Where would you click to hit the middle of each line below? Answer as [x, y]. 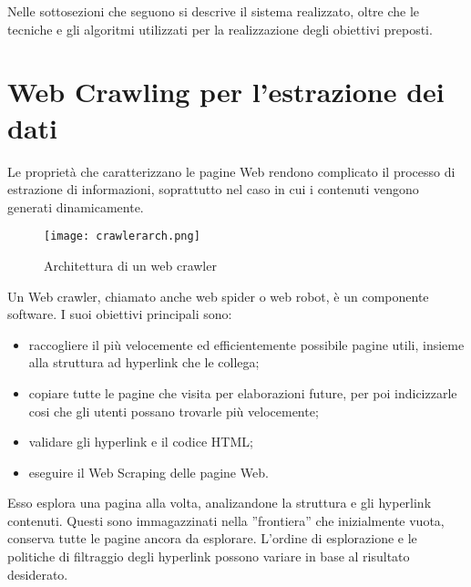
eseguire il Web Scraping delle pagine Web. [148, 472]
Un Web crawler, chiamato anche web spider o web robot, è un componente [218, 296]
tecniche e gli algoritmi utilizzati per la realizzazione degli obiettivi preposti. [220, 29]
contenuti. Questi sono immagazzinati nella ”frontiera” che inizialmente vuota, [226, 520]
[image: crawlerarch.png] [122, 237]
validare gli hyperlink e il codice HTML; [141, 442]
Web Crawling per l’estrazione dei [226, 92]
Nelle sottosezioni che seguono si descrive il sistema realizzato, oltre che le [214, 11]
